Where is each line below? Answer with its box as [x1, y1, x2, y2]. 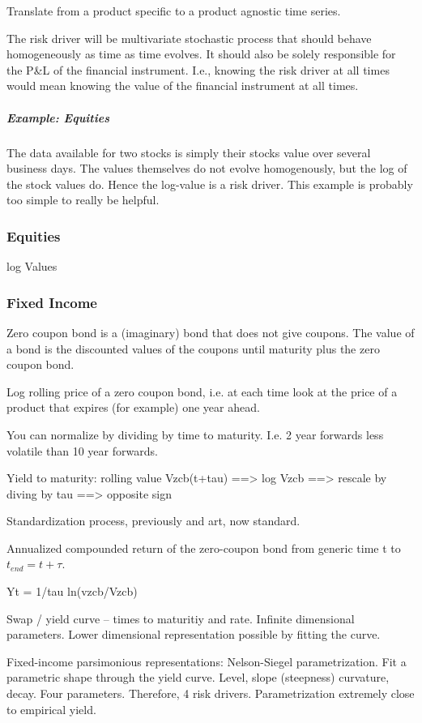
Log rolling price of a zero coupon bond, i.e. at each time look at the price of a [6, 383, 398, 400]
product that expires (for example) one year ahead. [6, 399, 260, 416]
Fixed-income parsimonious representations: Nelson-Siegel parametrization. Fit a [6, 652, 407, 670]
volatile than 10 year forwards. [6, 442, 158, 459]
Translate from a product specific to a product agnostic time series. [6, 2, 341, 19]
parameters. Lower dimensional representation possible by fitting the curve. [6, 626, 381, 643]
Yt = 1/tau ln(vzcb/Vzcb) [6, 583, 138, 600]
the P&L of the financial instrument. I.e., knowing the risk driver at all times [6, 61, 390, 78]
